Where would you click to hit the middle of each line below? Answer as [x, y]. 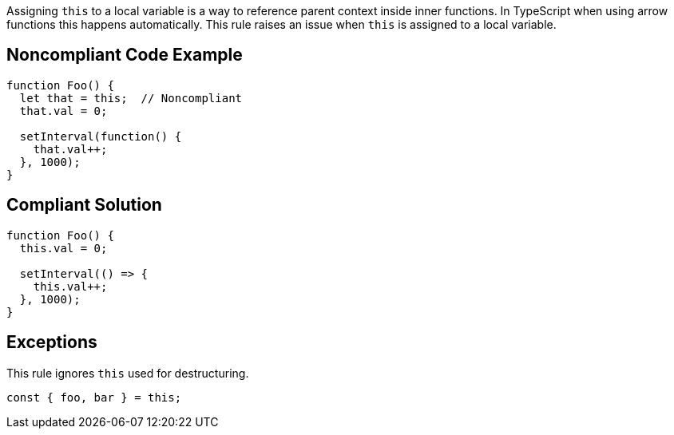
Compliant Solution [84, 205]
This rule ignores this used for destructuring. [128, 373]
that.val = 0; [63, 111]
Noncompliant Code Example [125, 55]
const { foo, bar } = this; [94, 397]
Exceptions [52, 342]
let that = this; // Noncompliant [131, 98]
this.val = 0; [63, 248]
